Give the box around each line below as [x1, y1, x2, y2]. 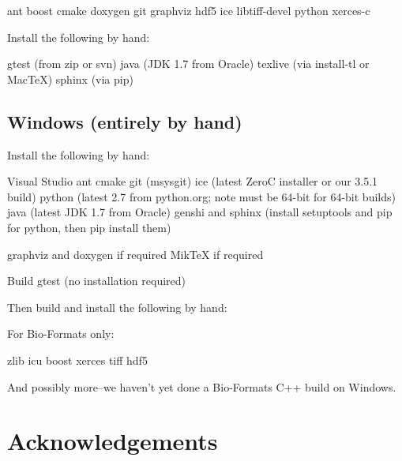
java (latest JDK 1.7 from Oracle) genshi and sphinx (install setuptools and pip [7, 204, 393, 220]
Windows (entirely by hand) [7, 109, 242, 133]
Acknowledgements [7, 425, 218, 457]
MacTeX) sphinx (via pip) [7, 70, 133, 87]
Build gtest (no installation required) [7, 272, 186, 289]
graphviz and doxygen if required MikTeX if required [7, 245, 264, 262]
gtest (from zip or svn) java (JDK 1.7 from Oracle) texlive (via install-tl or [7, 55, 370, 72]
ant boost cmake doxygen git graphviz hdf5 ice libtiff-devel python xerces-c [7, 2, 370, 18]
